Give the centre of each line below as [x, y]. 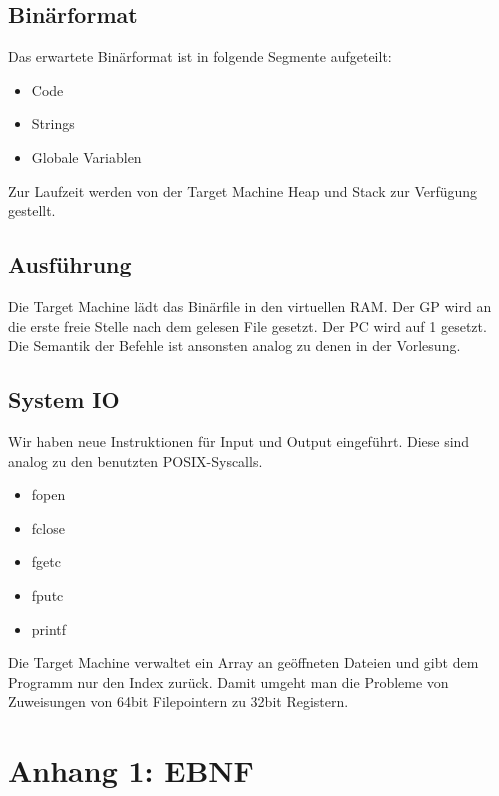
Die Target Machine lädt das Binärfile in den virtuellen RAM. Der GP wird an [250, 305]
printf [49, 628]
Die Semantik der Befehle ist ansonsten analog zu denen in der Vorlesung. [234, 345]
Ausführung [70, 264]
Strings [53, 123]
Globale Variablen [86, 156]
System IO [64, 399]
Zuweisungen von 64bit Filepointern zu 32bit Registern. [178, 701]
